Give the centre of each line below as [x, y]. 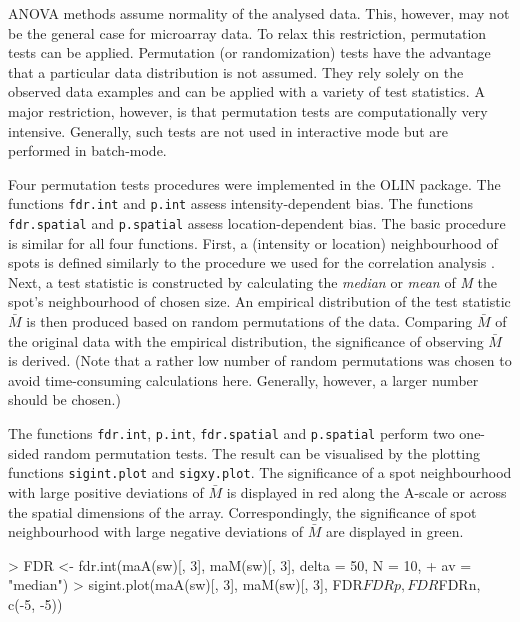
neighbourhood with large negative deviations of [155, 531]
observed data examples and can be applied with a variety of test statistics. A [246, 91]
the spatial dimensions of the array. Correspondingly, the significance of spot [242, 511]
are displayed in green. [394, 531]
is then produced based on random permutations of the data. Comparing [249, 321]
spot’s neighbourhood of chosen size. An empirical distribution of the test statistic [259, 301]
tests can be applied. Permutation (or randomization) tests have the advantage [249, 52]
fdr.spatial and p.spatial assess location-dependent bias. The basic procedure [257, 223]
